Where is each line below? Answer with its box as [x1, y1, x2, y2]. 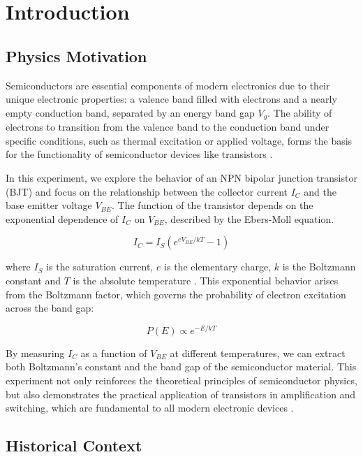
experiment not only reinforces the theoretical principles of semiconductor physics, [6, 373, 357, 388]
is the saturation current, [46, 259, 154, 274]
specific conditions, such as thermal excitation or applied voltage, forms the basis [6, 133, 353, 147]
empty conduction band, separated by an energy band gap [6, 105, 255, 119]
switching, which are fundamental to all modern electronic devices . [6, 400, 294, 415]
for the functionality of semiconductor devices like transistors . [6, 147, 273, 161]
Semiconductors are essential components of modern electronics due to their [6, 78, 330, 92]
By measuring [6, 345, 65, 360]
